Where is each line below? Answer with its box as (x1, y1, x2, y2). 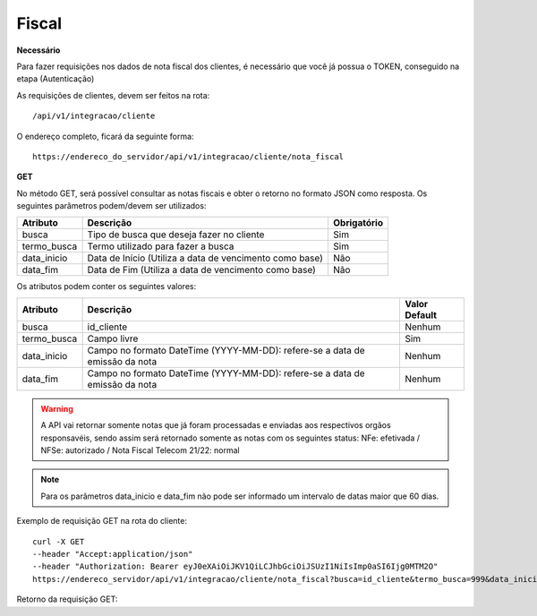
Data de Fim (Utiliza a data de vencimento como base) (87, 264, 317, 277)
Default (404, 309, 438, 321)
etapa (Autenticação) (16, 73, 95, 84)
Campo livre (87, 332, 139, 345)
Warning (40, 403, 73, 414)
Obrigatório (332, 217, 384, 229)
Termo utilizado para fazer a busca (87, 240, 234, 252)
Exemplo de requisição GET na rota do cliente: (16, 516, 188, 526)
